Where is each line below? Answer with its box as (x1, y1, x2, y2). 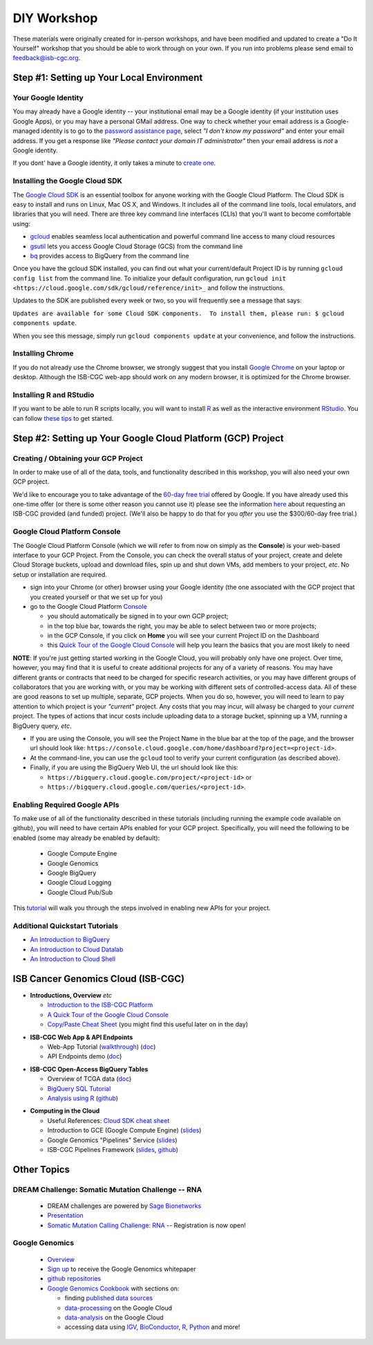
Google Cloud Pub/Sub (47, 888, 113, 896)
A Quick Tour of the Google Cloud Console (47, 1010, 169, 1018)
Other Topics (12, 1163, 70, 1175)
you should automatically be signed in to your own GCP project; (47, 612, 229, 621)
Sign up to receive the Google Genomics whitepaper (47, 1265, 197, 1273)
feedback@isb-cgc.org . (12, 54, 81, 62)
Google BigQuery (47, 869, 97, 877)
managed (12, 127, 40, 135)
